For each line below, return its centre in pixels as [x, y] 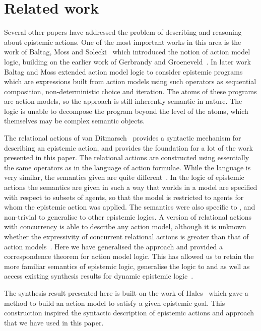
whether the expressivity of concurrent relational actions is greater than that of [126, 236]
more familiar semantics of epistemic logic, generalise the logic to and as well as [127, 266]
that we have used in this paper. [54, 322]
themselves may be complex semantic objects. [75, 121]
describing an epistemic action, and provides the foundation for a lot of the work [128, 147]
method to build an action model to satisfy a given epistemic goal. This [115, 303]
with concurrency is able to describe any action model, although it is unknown [125, 226]
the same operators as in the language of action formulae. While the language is [127, 167]
